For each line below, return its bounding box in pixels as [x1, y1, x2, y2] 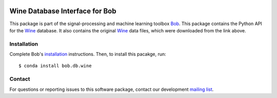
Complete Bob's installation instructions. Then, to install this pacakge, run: [9, 51, 166, 57]
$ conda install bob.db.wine [18, 63, 92, 69]
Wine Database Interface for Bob [9, 7, 116, 15]
